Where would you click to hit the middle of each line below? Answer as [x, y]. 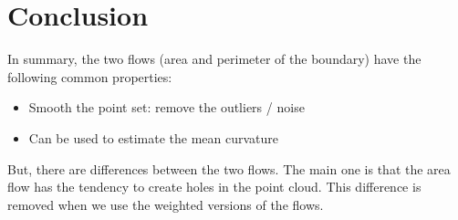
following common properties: [90, 76]
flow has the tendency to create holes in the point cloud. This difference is [214, 187]
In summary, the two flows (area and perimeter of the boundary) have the [214, 59]
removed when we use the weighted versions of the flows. [166, 204]
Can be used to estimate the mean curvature [153, 137]
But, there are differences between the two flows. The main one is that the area [229, 168]
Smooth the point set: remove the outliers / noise [167, 107]
